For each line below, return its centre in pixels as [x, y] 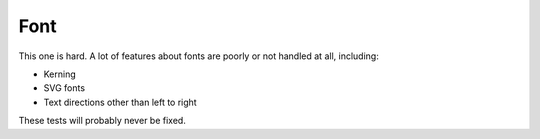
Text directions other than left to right [120, 102]
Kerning [60, 74]
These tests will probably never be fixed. [102, 121]
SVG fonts [64, 88]
